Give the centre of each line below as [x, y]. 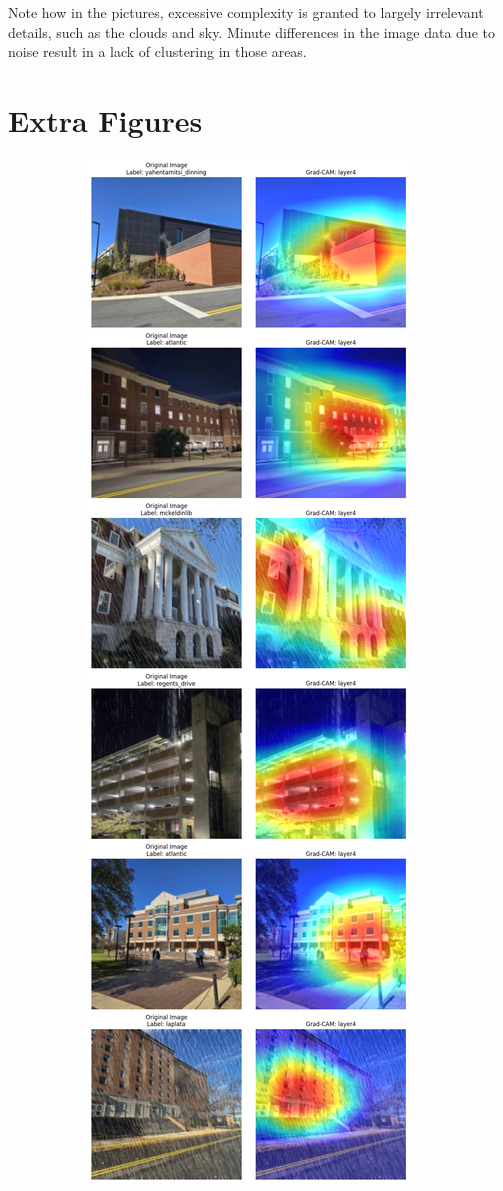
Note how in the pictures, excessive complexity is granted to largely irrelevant [246, 12]
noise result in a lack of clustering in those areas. [157, 51]
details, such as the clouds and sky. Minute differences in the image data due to [251, 31]
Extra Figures [105, 119]
